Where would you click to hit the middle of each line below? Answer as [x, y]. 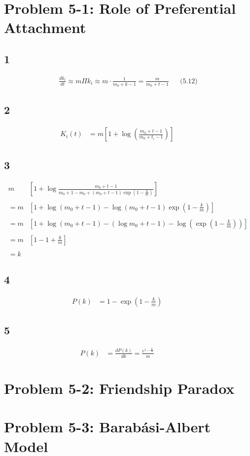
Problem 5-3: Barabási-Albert [107, 427]
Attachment [45, 27]
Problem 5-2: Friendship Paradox [119, 388]
